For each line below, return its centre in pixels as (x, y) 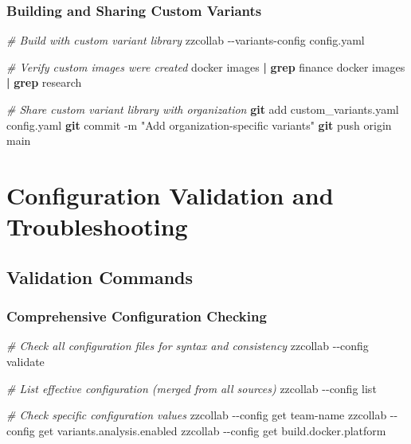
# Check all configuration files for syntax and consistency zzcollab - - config (188, 346)
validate (25, 361)
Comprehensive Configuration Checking (137, 316)
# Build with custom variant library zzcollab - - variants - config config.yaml (186, 40)
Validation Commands (100, 277)
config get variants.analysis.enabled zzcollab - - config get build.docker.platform (196, 430)
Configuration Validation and (170, 195)
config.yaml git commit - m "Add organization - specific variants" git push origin (199, 125)
